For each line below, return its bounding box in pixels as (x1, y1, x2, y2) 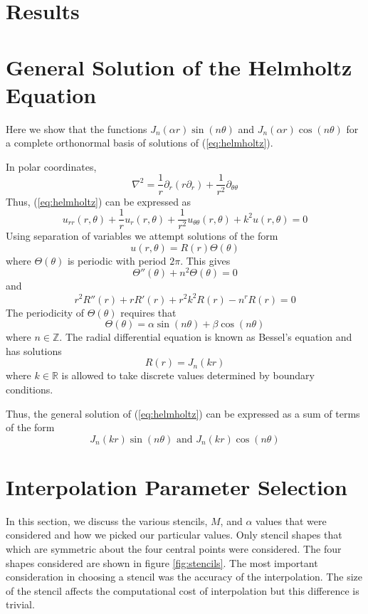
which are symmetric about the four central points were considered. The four (6, 541, 342, 556)
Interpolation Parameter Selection (6, 472, 348, 501)
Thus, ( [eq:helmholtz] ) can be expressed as (6, 194, 191, 208)
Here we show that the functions (6, 121, 147, 136)
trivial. (6, 597, 35, 612)
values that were (256, 513, 327, 528)
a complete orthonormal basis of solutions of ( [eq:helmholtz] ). (6, 135, 273, 150)
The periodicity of (6, 305, 85, 319)
